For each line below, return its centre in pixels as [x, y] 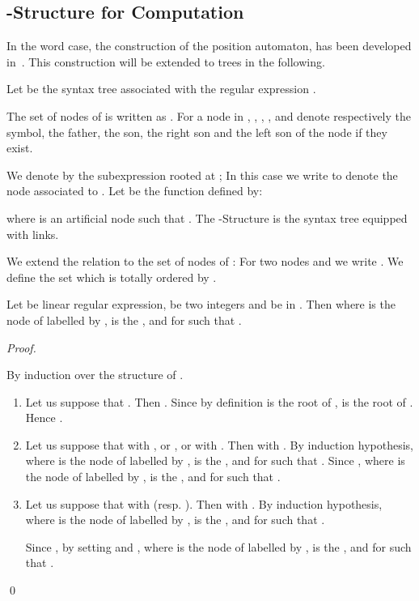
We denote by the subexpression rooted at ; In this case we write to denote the [202, 175]
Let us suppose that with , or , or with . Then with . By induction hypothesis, [220, 444]
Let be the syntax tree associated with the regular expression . [161, 89]
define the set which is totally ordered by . [112, 277]
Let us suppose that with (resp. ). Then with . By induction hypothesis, [204, 503]
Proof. [21, 347]
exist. [20, 148]
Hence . [44, 418]
